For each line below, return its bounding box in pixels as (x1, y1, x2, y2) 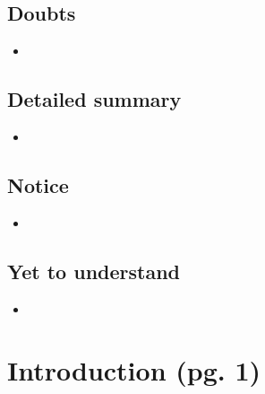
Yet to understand (7, 257, 181, 285)
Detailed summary (7, 85, 182, 113)
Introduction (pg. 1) (7, 352, 261, 389)
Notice (7, 171, 69, 198)
